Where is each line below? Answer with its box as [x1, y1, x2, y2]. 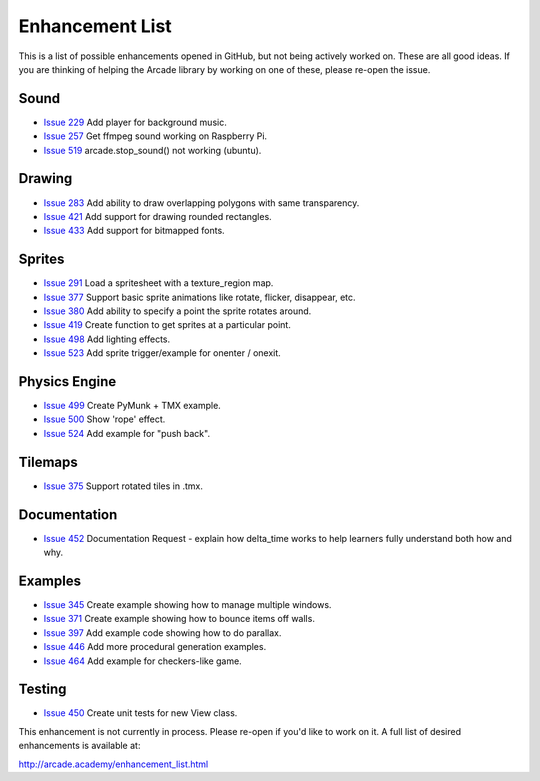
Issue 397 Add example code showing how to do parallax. [43, 626, 282, 639]
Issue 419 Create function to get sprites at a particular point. [43, 319, 292, 331]
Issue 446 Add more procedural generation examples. [43, 641, 267, 653]
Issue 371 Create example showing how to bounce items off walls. [43, 613, 315, 625]
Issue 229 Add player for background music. [43, 116, 227, 128]
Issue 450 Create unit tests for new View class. [43, 707, 238, 719]
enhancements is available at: [18, 740, 141, 752]
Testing [18, 681, 67, 698]
